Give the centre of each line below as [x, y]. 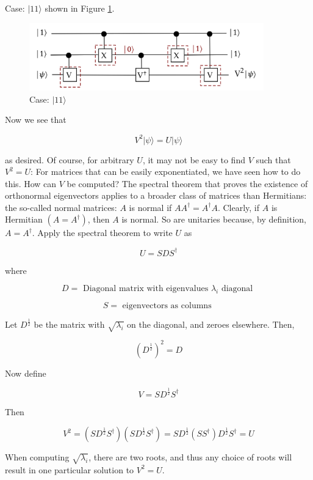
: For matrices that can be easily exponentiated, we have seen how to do [166, 172]
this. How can [31, 183]
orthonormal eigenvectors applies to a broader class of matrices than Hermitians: [156, 195]
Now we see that [36, 120]
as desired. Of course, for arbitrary [70, 159]
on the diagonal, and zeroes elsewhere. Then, [211, 324]
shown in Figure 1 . [80, 8]
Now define [26, 373]
